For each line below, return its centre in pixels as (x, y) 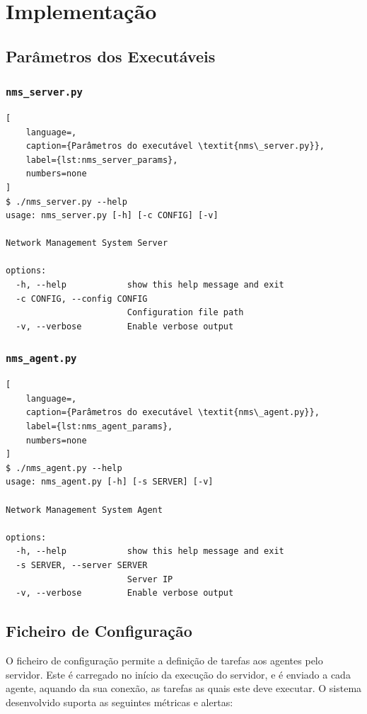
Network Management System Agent (84, 510)
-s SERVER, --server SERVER (82, 565)
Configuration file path (185, 313)
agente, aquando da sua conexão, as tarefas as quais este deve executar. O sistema (184, 688)
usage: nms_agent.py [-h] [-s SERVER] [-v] (110, 482)
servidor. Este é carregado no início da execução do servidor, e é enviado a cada (178, 674)
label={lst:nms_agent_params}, (99, 426)
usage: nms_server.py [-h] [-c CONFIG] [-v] (112, 216)
